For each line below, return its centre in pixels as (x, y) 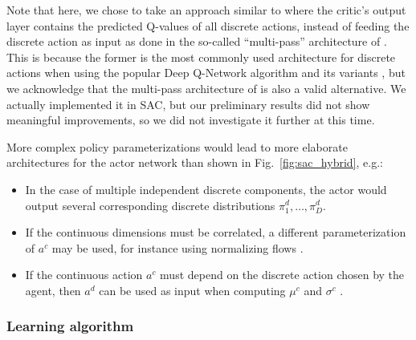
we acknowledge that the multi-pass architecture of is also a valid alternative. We (206, 88)
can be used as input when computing (192, 290)
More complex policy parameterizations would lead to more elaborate (177, 146)
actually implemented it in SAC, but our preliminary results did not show (188, 104)
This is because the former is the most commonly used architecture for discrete (201, 57)
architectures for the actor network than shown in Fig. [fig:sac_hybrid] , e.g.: (195, 162)
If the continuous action (84, 275)
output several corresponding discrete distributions (150, 205)
